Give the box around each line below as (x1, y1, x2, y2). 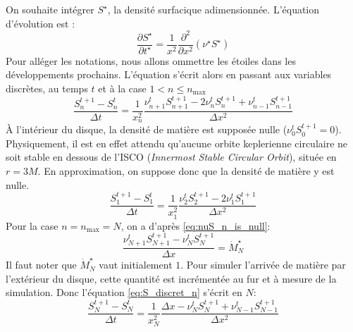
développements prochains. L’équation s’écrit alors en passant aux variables (6, 67, 332, 82)
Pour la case (6, 218, 58, 233)
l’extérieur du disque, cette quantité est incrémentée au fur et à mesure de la (6, 271, 337, 285)
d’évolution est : (6, 16, 75, 30)
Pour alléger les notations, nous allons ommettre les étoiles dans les (6, 53, 296, 68)
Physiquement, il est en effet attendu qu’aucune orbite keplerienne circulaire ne (6, 135, 348, 150)
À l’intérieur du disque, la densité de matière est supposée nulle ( (6, 122, 287, 137)
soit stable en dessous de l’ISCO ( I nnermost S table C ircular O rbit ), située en (6, 149, 337, 164)
